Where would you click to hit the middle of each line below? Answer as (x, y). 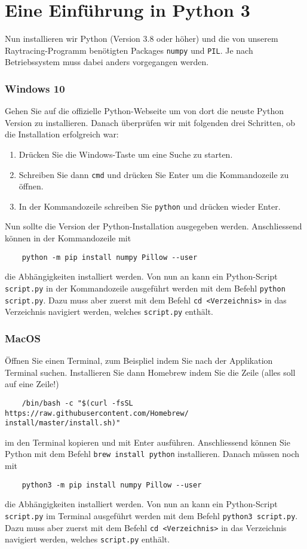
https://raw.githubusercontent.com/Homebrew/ (97, 413)
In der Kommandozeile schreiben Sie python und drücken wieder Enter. (150, 206)
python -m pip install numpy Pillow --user (110, 257)
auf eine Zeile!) (32, 384)
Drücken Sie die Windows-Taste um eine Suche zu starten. (126, 154)
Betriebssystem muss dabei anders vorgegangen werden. (107, 62)
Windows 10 (35, 88)
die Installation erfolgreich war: (62, 134)
